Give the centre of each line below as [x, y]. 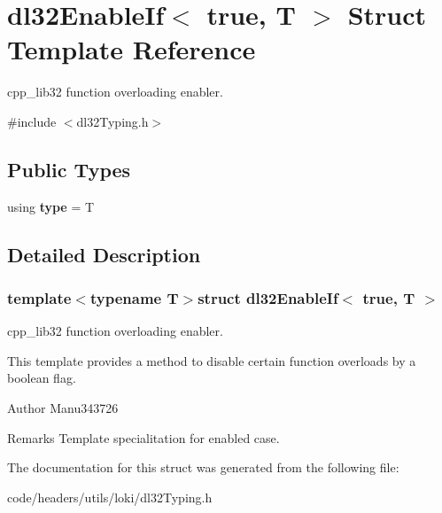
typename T [134, 298]
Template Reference [132, 49]
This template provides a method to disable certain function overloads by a [212, 360]
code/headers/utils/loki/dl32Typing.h [110, 497]
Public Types [69, 169]
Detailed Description [104, 254]
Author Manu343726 [63, 408]
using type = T [51, 206]
